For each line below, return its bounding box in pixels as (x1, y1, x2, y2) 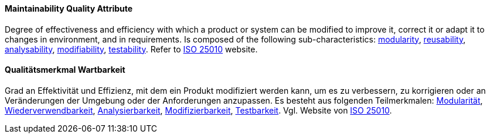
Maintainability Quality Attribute (5, 3, 133, 13)
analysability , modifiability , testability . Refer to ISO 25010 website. (5, 44, 258, 54)
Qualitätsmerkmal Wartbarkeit (5, 65, 125, 75)
